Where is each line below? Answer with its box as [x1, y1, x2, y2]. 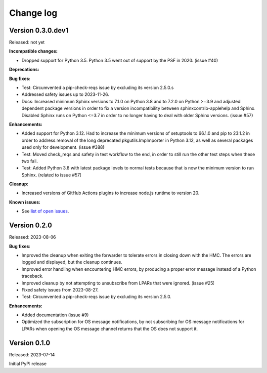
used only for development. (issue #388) [21, 144, 105, 150]
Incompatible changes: [9, 48, 58, 54]
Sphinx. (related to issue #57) [21, 172, 82, 178]
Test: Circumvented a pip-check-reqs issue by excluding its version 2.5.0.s [21, 84, 174, 91]
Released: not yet [9, 40, 45, 45]
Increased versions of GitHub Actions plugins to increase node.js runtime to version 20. [21, 190, 200, 196]
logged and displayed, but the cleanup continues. [21, 259, 123, 265]
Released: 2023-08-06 [9, 234, 56, 240]
